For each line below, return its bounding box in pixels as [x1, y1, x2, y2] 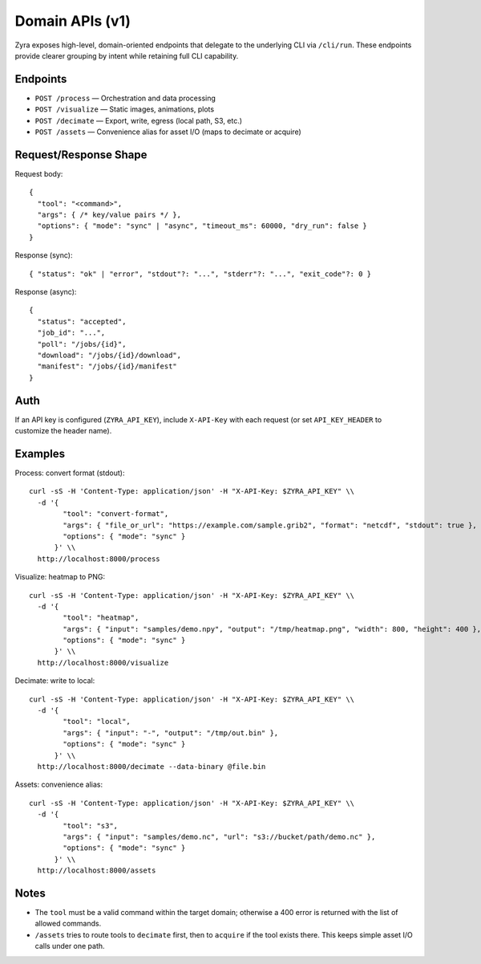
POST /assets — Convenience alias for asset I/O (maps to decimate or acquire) [34, 127, 302, 136]
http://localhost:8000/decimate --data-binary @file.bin [37, 762, 266, 771]
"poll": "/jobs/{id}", [37, 340, 127, 348]
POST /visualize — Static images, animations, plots [34, 104, 215, 114]
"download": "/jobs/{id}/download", [37, 351, 182, 360]
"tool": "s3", [63, 821, 119, 830]
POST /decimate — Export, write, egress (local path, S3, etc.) [34, 116, 243, 125]
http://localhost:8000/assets [37, 866, 156, 875]
